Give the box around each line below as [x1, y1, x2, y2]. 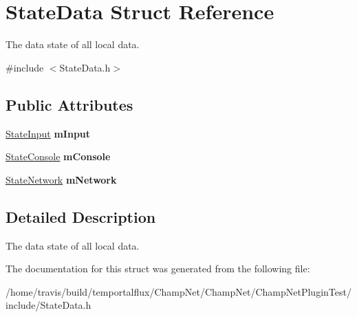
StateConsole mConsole [6, 149, 111, 164]
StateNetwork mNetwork [6, 172, 117, 186]
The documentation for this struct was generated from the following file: [6, 261, 310, 276]
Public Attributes [6, 94, 133, 115]
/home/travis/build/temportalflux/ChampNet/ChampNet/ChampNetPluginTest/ [6, 284, 351, 298]
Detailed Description [6, 206, 156, 227]
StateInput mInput [6, 126, 91, 140]
